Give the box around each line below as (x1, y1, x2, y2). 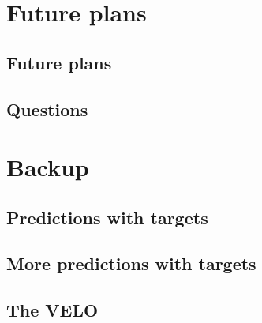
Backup (6, 151, 89, 183)
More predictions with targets (6, 251, 256, 276)
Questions (6, 96, 88, 121)
